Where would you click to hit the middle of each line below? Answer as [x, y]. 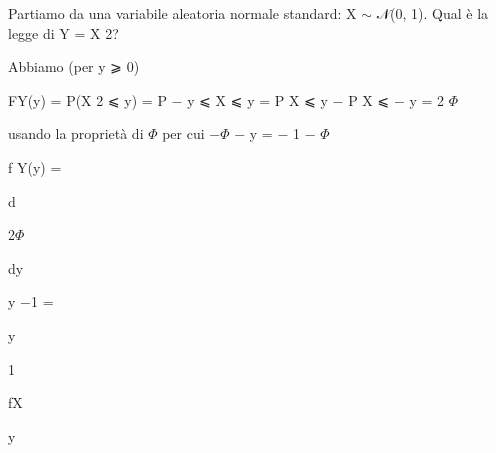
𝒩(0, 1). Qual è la [432, 13]
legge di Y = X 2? [63, 32]
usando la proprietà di [76, 133]
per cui [183, 133]
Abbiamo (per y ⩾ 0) [74, 66]
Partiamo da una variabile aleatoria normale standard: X [182, 13]
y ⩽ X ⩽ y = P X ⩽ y [257, 99]
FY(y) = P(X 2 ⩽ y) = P [87, 99]
